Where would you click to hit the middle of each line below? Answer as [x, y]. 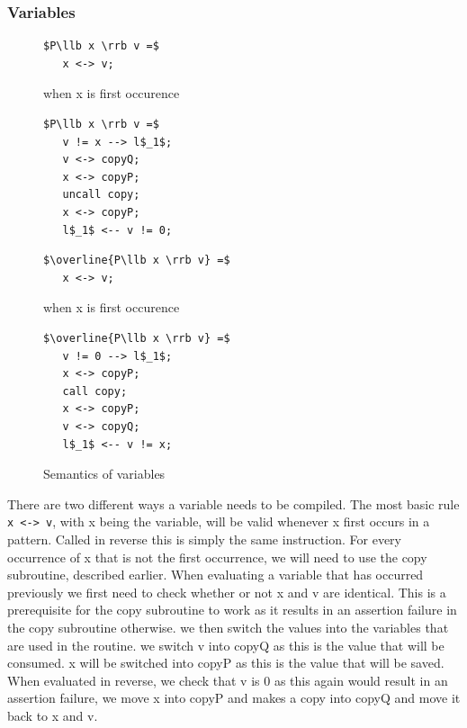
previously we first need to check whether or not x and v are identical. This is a [227, 592]
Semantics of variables [104, 474]
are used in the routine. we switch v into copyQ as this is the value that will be [226, 645]
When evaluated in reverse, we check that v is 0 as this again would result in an [228, 680]
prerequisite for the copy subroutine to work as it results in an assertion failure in [232, 610]
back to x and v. [53, 715]
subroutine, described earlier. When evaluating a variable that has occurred [216, 575]
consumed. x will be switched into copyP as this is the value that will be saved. [226, 663]
